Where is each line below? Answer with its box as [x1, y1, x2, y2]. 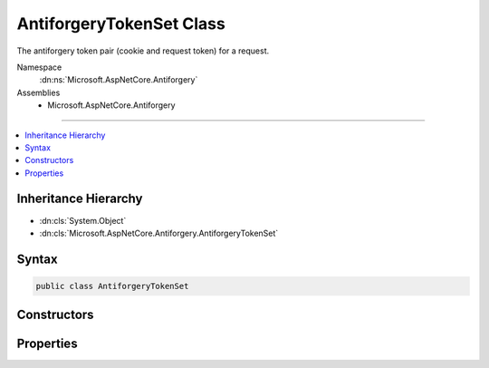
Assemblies [16, 87, 61, 98]
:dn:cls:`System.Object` [39, 215, 127, 226]
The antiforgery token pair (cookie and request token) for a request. [16, 45, 270, 56]
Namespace [16, 62, 62, 73]
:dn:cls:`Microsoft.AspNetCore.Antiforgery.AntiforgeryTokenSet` [39, 228, 279, 238]
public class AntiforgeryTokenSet [35, 281, 189, 291]
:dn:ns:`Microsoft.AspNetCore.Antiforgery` [39, 74, 198, 85]
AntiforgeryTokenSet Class [16, 14, 225, 34]
